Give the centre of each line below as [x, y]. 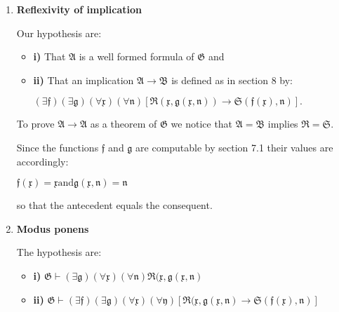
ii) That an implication [84, 80]
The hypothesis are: [59, 252]
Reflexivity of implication [79, 9]
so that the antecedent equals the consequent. [114, 205]
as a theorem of [124, 124]
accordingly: [42, 161]
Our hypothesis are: [59, 33]
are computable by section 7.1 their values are [234, 147]
